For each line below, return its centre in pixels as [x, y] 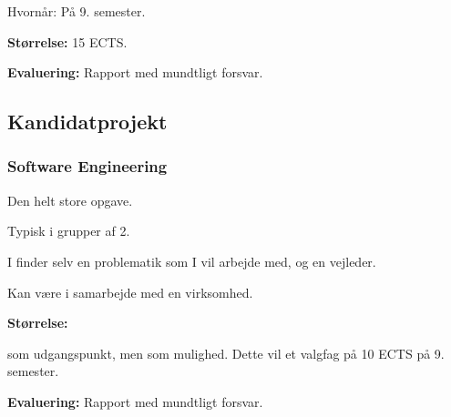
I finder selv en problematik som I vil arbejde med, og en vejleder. [192, 261]
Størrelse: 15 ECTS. [67, 41]
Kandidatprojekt [87, 122]
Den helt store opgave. [70, 200]
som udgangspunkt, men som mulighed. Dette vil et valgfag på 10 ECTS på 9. [226, 353]
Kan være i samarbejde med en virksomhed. [130, 292]
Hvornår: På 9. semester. [77, 11]
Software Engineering [87, 166]
